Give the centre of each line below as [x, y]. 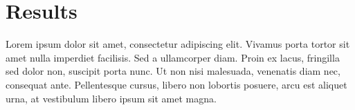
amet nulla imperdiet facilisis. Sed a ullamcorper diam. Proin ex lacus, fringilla [173, 57]
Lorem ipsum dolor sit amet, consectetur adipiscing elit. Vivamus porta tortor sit [178, 44]
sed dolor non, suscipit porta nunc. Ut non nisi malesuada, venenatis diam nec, [173, 71]
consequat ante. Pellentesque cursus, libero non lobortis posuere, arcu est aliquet [176, 84]
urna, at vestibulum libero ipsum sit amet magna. [111, 98]
